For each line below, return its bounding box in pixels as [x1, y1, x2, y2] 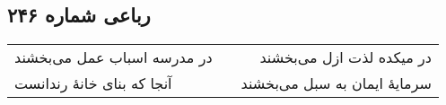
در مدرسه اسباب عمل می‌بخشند [14, 47, 213, 68]
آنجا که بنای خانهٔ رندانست [14, 73, 172, 94]
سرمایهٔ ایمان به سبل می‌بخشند [240, 73, 432, 94]
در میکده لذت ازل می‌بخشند [259, 47, 432, 68]
